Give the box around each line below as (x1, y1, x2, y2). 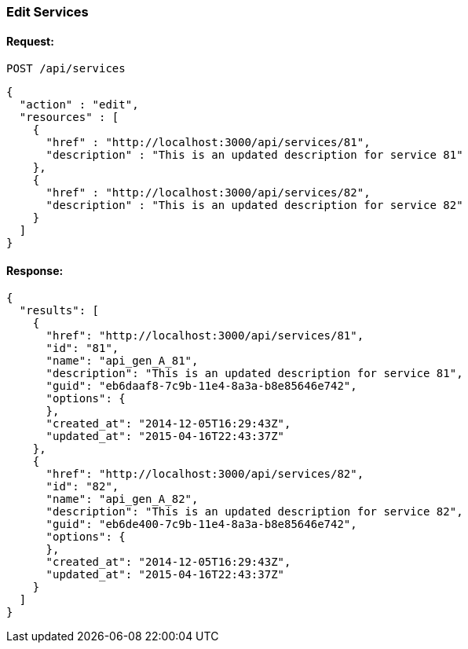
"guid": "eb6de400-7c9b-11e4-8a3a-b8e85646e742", (46, 518, 357, 531)
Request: (6, 34, 54, 48)
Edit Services (6, 4, 89, 20)
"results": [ (19, 304, 100, 317)
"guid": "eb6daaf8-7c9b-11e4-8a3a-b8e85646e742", (46, 379, 357, 393)
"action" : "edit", (19, 98, 139, 112)
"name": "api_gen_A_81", (46, 354, 199, 368)
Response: (6, 263, 64, 277)
